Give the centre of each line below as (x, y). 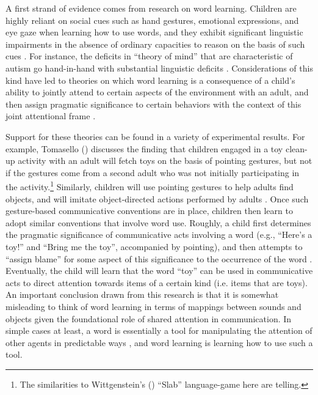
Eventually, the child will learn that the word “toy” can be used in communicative (159, 271)
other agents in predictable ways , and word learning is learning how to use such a (159, 342)
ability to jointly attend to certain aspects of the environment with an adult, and (157, 92)
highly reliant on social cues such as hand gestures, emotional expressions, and (152, 20)
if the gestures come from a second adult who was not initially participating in (153, 172)
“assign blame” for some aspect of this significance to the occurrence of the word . (159, 258)
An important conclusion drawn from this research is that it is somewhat (142, 294)
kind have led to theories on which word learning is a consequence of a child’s (150, 80)
